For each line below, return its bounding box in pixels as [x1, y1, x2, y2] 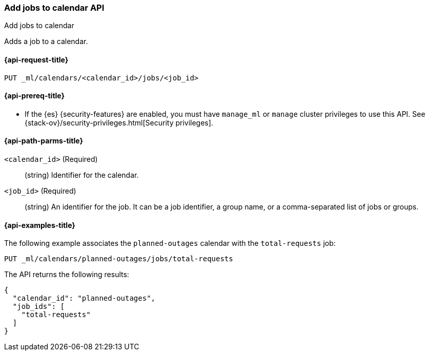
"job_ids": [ [12, 302, 65, 311]
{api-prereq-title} [4, 91, 65, 100]
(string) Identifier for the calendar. [25, 171, 139, 180]
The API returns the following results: [4, 270, 129, 279]
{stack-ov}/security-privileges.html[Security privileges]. [25, 118, 213, 127]
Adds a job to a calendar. [4, 37, 88, 46]
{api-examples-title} [4, 220, 75, 229]
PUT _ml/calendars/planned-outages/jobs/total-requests [4, 255, 233, 263]
